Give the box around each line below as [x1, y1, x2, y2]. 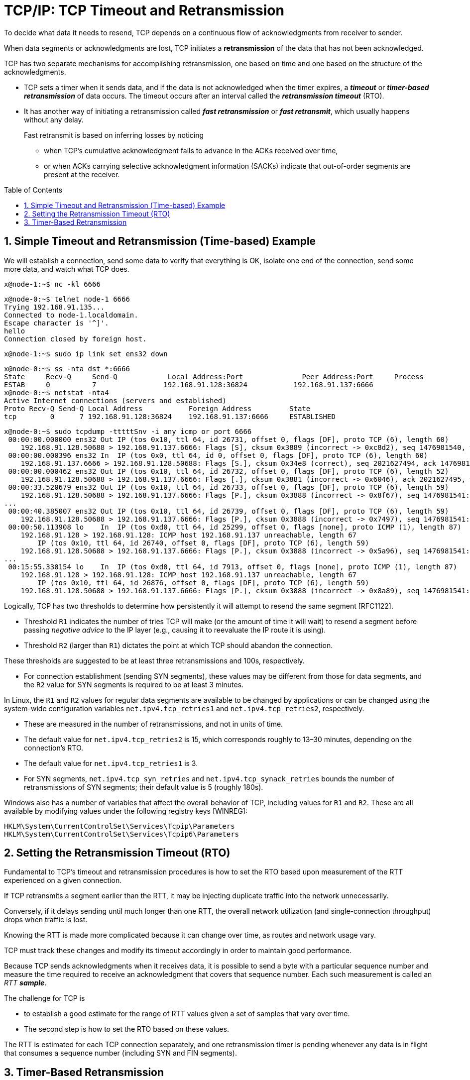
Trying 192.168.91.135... [4, 303, 105, 311]
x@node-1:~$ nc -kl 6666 [4, 280, 101, 288]
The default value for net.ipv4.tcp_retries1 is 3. [24, 758, 198, 767]
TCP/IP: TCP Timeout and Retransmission [4, 2, 284, 19]
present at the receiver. [44, 170, 120, 179]
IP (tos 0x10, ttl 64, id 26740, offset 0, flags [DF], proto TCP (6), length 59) [37, 539, 369, 547]
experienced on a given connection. [4, 876, 122, 885]
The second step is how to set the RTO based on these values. [24, 1025, 229, 1034]
